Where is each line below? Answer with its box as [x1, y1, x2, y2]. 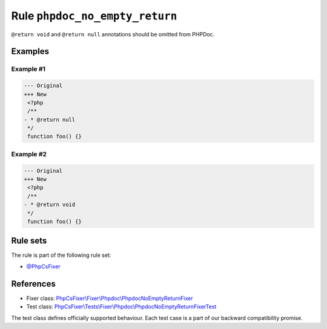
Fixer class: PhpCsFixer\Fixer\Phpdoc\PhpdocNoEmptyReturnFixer [26, 294, 193, 302]
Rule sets [11, 236, 47, 246]
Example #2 [11, 150, 47, 158]
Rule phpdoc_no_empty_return [11, 9, 177, 22]
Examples [11, 46, 50, 57]
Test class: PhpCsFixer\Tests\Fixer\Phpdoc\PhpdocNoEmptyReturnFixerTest [26, 303, 217, 310]
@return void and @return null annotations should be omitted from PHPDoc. [11, 30, 215, 38]
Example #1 [11, 65, 45, 73]
